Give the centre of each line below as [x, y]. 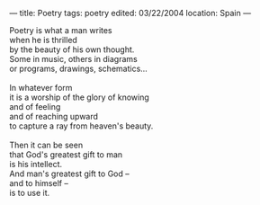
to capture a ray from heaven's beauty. [81, 126]
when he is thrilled [44, 40]
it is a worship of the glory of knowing [80, 97]
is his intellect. [36, 164]
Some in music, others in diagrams [73, 59]
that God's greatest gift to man [66, 155]
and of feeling [35, 107]
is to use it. [30, 193]
